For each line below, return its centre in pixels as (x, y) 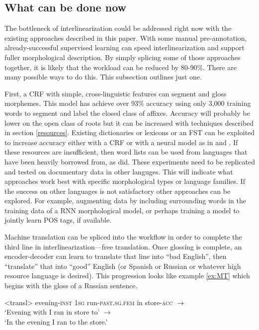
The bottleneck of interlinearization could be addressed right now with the (118, 28)
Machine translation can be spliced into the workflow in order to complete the (123, 237)
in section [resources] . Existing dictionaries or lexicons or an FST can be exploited (130, 132)
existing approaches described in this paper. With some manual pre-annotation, (126, 38)
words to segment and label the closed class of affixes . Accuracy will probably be (127, 113)
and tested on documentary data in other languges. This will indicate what (119, 171)
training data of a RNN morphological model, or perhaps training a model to (122, 210)
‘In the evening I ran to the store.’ (56, 321)
